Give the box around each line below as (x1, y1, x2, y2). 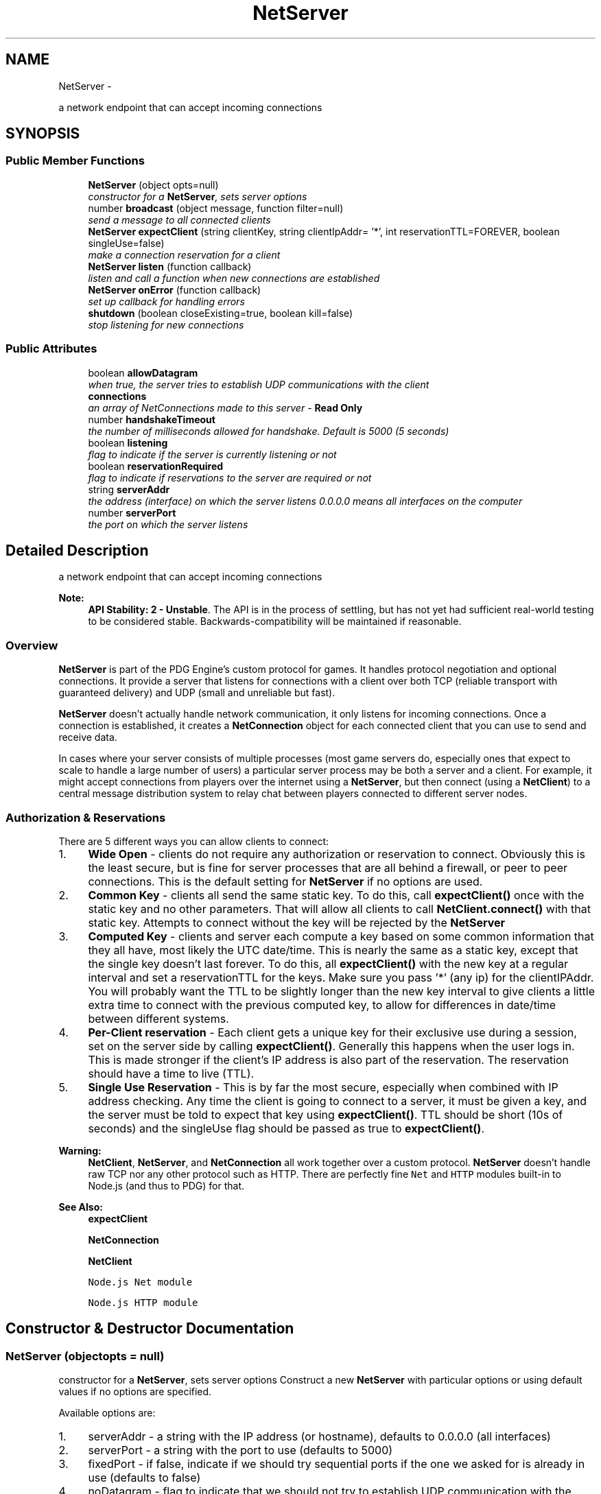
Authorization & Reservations (5, 810, 166, 825)
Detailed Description (5, 541, 149, 559)
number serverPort (88, 506, 176, 519)
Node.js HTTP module (88, 1296, 198, 1308)
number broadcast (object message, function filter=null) (88, 202, 344, 214)
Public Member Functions (5, 154, 145, 168)
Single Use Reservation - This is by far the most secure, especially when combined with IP (88, 1080, 558, 1094)
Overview (5, 638, 58, 652)
